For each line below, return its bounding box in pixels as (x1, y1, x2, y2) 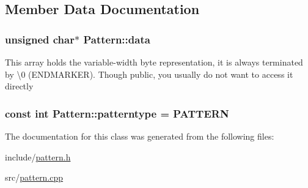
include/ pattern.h (5, 150, 71, 163)
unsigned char (5, 31, 75, 47)
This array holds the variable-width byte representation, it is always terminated (5, 56, 303, 68)
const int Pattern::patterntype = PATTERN (5, 105, 229, 121)
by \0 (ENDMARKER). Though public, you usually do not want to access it (5, 67, 293, 80)
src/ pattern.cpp (5, 171, 64, 184)
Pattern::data (83, 31, 150, 47)
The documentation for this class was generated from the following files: (5, 130, 274, 142)
